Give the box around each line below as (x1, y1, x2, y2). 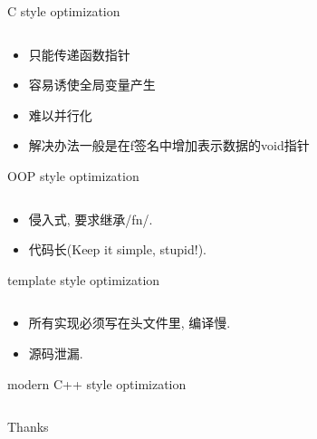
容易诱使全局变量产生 (28, 75, 156, 94)
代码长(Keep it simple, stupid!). (28, 240, 207, 259)
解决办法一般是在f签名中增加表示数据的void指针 (28, 136, 310, 155)
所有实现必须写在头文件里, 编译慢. (28, 313, 231, 332)
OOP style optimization (7, 166, 139, 185)
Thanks (7, 417, 49, 436)
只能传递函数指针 (28, 44, 130, 63)
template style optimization (7, 270, 160, 289)
